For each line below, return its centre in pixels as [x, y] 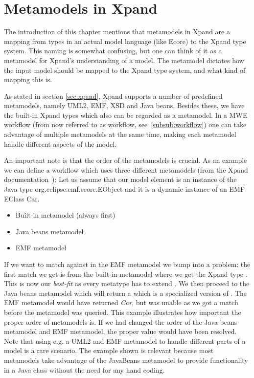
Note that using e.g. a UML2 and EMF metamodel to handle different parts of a [125, 341]
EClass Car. [22, 198]
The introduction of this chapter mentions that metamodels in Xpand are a [117, 32]
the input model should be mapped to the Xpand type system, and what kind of [125, 70]
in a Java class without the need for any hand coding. [84, 369]
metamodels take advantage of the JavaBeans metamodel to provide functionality [126, 360]
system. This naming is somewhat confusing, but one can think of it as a [113, 51]
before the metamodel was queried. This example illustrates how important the [123, 312]
